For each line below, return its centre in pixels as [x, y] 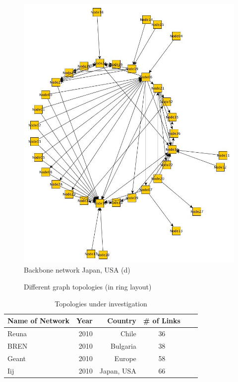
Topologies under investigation [101, 303]
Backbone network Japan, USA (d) [77, 270]
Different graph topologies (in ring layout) [88, 287]
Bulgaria [123, 345]
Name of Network [39, 321]
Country [122, 321]
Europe [125, 358]
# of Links [162, 321]
